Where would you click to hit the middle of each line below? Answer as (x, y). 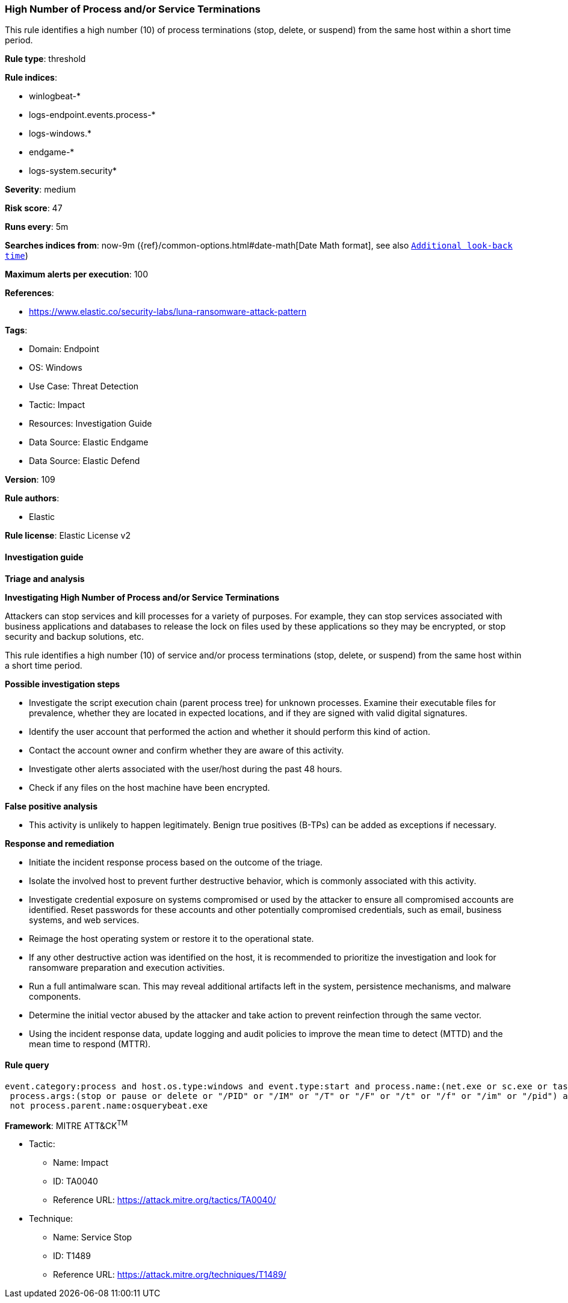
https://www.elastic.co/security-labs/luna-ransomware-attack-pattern (168, 312)
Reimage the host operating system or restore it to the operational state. (171, 938)
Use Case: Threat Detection (84, 386)
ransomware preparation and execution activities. (127, 967)
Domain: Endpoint (64, 349)
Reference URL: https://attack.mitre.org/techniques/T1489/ (170, 1275)
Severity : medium (41, 190)
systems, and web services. (84, 920)
